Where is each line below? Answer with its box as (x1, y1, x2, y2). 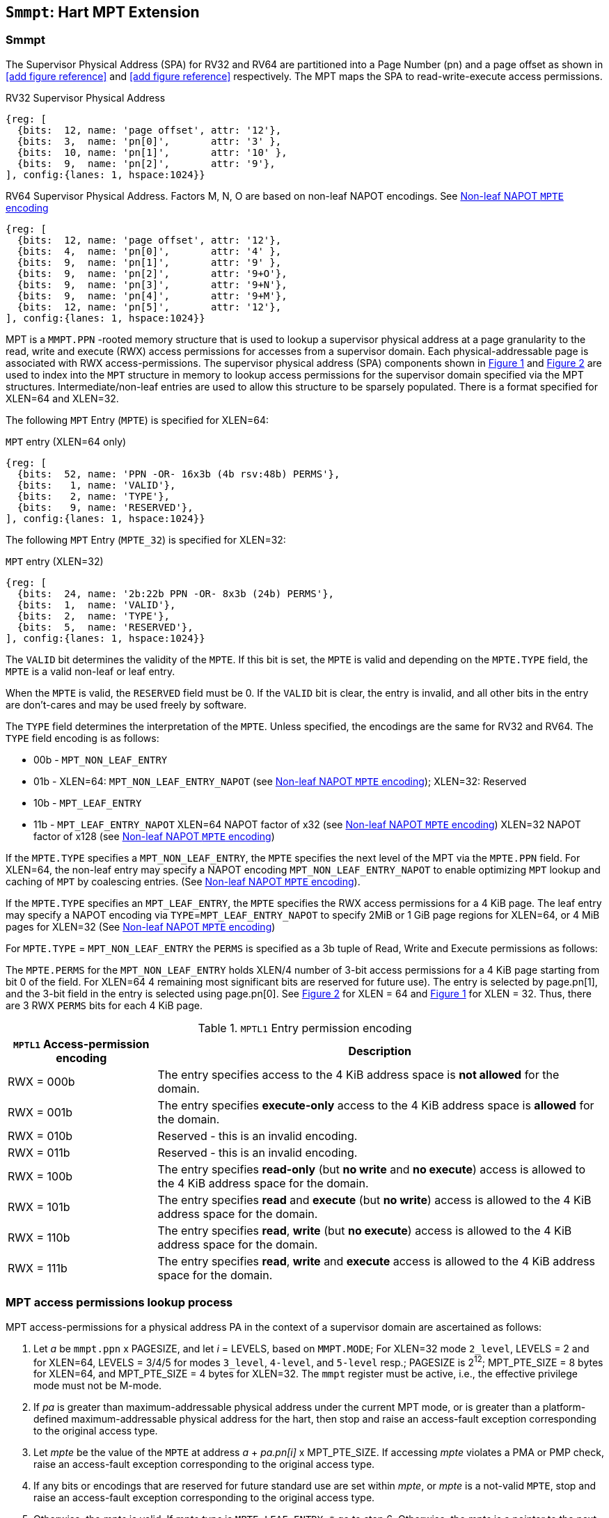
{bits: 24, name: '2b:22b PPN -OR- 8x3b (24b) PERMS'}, (17, 587, 335, 599)
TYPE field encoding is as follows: (6, 732, 159, 744)
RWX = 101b (8, 1199, 70, 1214)
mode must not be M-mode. (33, 1379, 162, 1392)
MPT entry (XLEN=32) (6, 555, 104, 567)
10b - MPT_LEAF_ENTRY (33, 796, 142, 809)
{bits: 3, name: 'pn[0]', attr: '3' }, (17, 135, 282, 147)
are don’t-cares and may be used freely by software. (6, 698, 247, 711)
